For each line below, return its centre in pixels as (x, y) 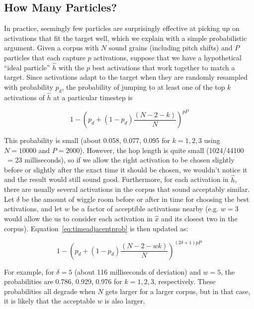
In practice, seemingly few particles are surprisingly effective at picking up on (122, 28)
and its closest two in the (199, 219)
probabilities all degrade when (50, 291)
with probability (29, 86)
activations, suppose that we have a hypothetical (168, 57)
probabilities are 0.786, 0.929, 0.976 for (63, 281)
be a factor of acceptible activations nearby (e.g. (145, 209)
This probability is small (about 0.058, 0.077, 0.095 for (87, 140)
